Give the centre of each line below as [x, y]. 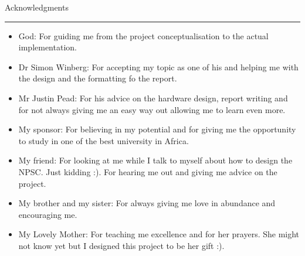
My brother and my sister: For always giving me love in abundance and [147, 203]
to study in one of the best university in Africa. [104, 140]
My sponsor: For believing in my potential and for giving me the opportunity [157, 129]
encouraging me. [48, 214]
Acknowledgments [37, 7]
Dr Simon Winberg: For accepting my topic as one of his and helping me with [158, 66]
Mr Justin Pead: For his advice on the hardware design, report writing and [153, 98]
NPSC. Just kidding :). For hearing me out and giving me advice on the [148, 171]
